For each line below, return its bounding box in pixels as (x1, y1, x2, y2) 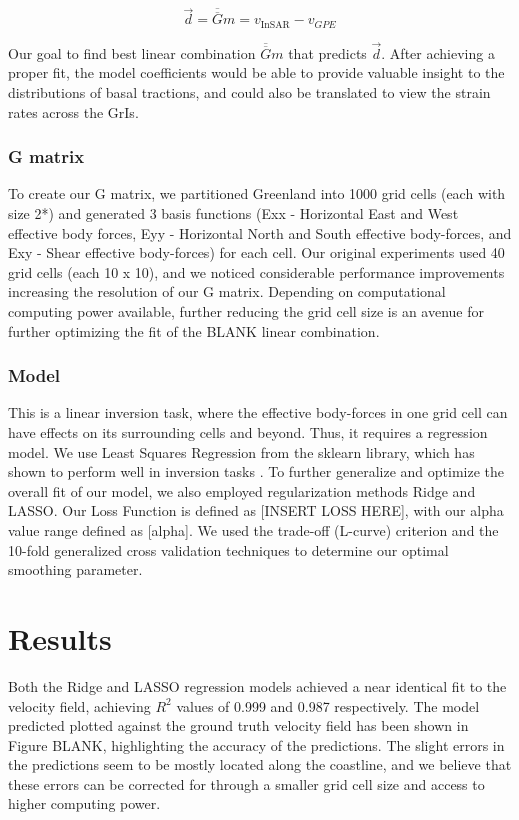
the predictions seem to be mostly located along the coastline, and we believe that (8, 754, 512, 775)
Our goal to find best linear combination (8, 42, 256, 63)
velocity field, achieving (8, 695, 151, 716)
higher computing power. (8, 793, 161, 814)
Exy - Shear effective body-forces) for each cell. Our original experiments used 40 (8, 242, 505, 263)
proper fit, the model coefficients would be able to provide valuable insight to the (8, 62, 505, 83)
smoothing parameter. (8, 559, 143, 580)
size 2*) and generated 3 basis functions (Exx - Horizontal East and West (8, 203, 459, 224)
